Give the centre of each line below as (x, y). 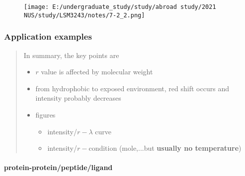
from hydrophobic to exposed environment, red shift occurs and (132, 88)
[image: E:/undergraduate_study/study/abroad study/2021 (120, 7)
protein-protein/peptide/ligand (58, 167)
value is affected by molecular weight (97, 72)
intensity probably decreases (78, 98)
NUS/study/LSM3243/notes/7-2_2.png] (84, 15)
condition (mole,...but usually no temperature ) (165, 148)
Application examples (48, 36)
